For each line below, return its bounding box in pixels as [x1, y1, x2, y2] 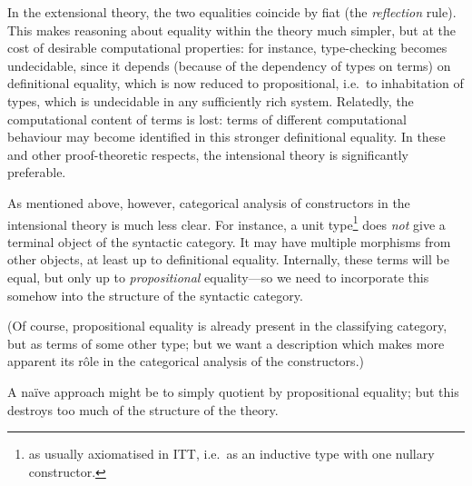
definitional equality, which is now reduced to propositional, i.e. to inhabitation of [7, 74, 464, 93]
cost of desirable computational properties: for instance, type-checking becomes [7, 38, 447, 57]
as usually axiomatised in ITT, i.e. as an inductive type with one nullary [28, 444, 435, 463]
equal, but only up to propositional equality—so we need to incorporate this [7, 267, 429, 286]
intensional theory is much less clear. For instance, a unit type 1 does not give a [7, 212, 446, 233]
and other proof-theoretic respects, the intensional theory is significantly [7, 144, 408, 164]
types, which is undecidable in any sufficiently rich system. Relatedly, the [7, 91, 414, 110]
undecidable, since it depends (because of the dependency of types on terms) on [7, 55, 451, 74]
